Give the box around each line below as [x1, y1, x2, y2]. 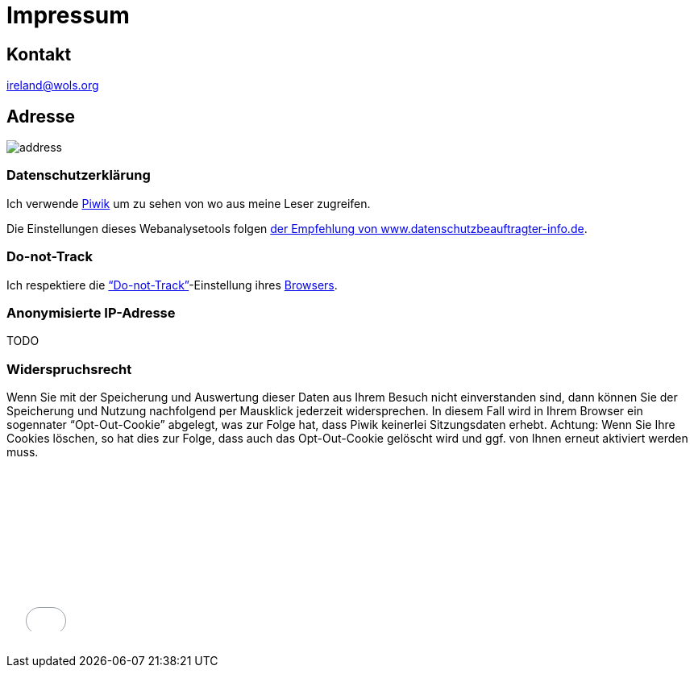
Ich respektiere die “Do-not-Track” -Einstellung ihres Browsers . [6, 277, 338, 292]
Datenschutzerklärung [6, 167, 151, 184]
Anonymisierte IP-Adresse [6, 304, 176, 321]
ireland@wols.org [6, 78, 99, 93]
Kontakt [6, 44, 72, 64]
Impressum [6, 2, 130, 29]
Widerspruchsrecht [6, 360, 132, 377]
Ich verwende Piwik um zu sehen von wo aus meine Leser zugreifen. [6, 196, 371, 210]
